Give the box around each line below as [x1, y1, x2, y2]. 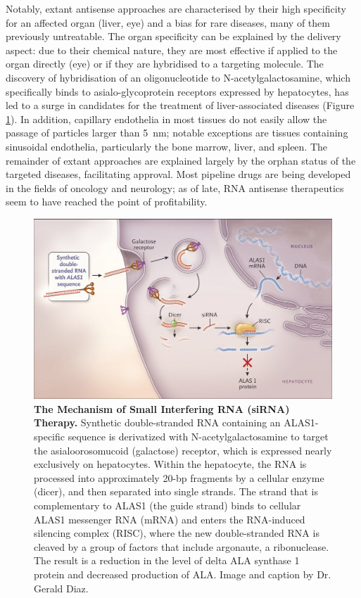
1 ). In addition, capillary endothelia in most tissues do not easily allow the [6, 111, 327, 126]
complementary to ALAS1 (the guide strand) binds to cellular [34, 497, 301, 512]
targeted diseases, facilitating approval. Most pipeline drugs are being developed [6, 167, 351, 182]
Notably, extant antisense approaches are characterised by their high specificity [6, 1, 346, 15]
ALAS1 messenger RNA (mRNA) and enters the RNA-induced [34, 511, 305, 526]
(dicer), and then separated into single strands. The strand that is [34, 484, 318, 499]
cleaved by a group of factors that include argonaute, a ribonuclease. [34, 539, 329, 554]
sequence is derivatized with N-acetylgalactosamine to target [68, 428, 329, 443]
